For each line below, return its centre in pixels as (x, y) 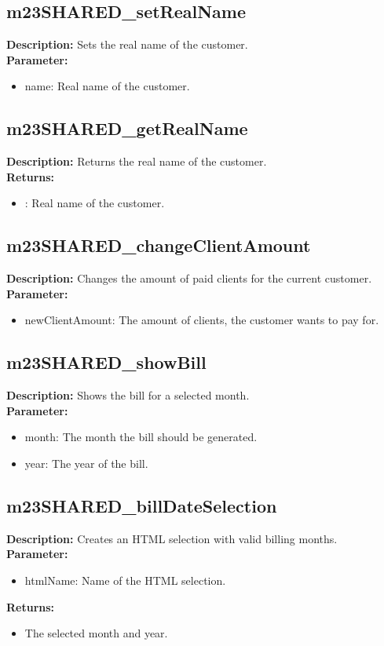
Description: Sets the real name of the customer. (127, 44)
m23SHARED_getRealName (127, 128)
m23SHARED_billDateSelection (142, 505)
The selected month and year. (96, 633)
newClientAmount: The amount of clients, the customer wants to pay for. (202, 320)
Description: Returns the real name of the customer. (137, 161)
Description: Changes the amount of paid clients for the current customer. (189, 278)
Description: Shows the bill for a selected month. (128, 395)
